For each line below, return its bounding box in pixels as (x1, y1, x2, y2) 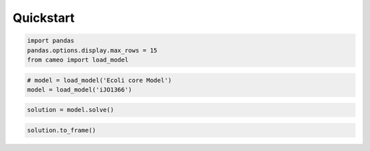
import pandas (27, 37, 75, 44)
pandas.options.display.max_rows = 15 (27, 46, 158, 54)
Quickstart (12, 10, 75, 25)
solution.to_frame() (27, 126, 96, 135)
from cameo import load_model (27, 55, 129, 64)
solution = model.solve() (27, 106, 114, 114)
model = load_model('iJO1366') (27, 85, 133, 94)
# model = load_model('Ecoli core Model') (27, 76, 172, 84)
